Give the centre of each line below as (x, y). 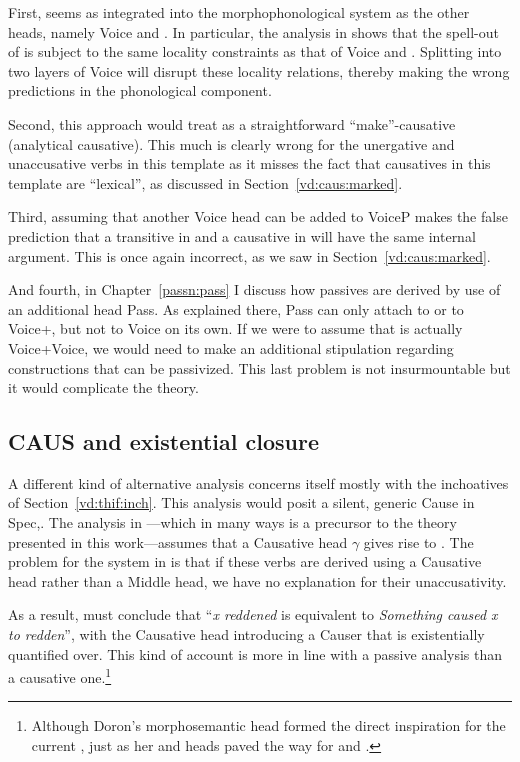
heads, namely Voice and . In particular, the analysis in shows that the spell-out (253, 31)
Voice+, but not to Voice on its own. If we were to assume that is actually (235, 328)
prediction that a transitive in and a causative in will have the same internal (242, 235)
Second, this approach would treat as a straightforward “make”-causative (232, 123)
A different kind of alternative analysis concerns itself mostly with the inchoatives (258, 482)
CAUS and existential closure (163, 441)
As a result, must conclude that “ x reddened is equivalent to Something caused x (253, 614)
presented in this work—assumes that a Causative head (178, 541)
